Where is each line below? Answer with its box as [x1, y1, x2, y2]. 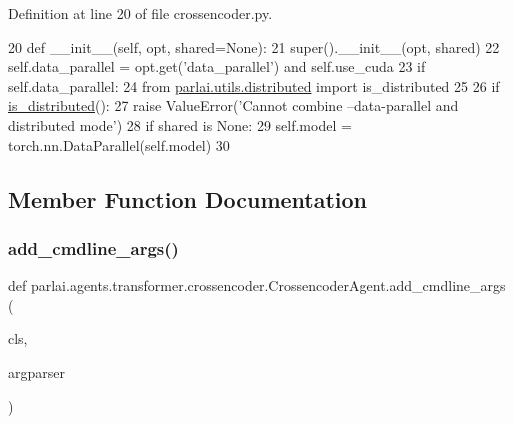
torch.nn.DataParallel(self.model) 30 [8, 134, 230, 155]
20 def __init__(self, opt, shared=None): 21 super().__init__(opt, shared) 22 [8, 36, 500, 57]
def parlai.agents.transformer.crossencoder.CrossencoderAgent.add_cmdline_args [8, 275, 506, 296]
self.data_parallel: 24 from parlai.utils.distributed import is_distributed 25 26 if [8, 75, 500, 96]
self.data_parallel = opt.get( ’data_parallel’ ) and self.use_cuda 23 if [8, 56, 426, 77]
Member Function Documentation [8, 183, 368, 214]
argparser [8, 361, 65, 382]
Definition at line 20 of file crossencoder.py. [8, 3, 273, 23]
